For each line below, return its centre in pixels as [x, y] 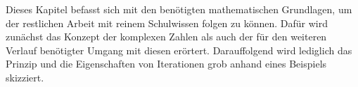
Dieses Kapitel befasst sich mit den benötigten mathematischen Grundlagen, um [179, 9]
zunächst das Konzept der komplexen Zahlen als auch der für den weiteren [166, 37]
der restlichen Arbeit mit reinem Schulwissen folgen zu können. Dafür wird [167, 23]
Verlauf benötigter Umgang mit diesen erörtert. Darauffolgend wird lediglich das [179, 50]
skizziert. [25, 77]
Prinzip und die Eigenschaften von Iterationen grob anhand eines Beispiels [166, 64]
